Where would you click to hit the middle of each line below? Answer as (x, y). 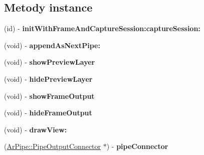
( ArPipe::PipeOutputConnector (53, 146)
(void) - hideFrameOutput (48, 113)
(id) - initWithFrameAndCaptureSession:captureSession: (102, 28)
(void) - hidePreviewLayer (48, 79)
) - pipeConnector (137, 146)
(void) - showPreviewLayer (50, 62)
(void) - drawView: (36, 129)
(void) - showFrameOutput (49, 96)
